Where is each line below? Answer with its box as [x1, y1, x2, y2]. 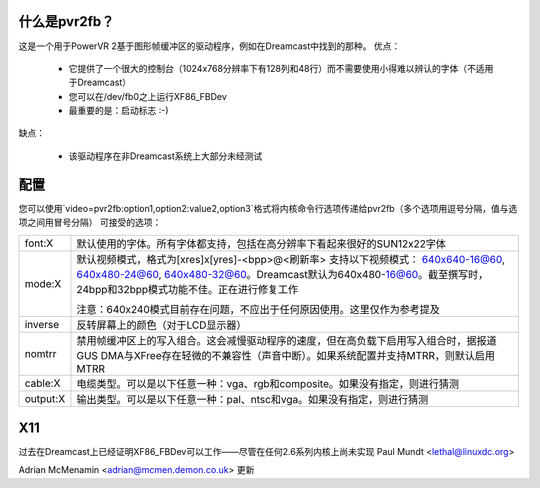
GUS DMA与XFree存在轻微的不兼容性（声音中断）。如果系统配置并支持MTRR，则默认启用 [76, 348, 495, 362]
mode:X [24, 276, 62, 290]
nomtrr [24, 346, 57, 360]
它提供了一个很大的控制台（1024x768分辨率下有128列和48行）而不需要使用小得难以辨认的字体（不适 [68, 62, 485, 74]
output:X [24, 391, 66, 405]
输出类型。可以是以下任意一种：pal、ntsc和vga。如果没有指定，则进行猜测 [76, 392, 429, 406]
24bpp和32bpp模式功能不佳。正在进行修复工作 [76, 282, 299, 296]
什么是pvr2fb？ [18, 13, 115, 30]
